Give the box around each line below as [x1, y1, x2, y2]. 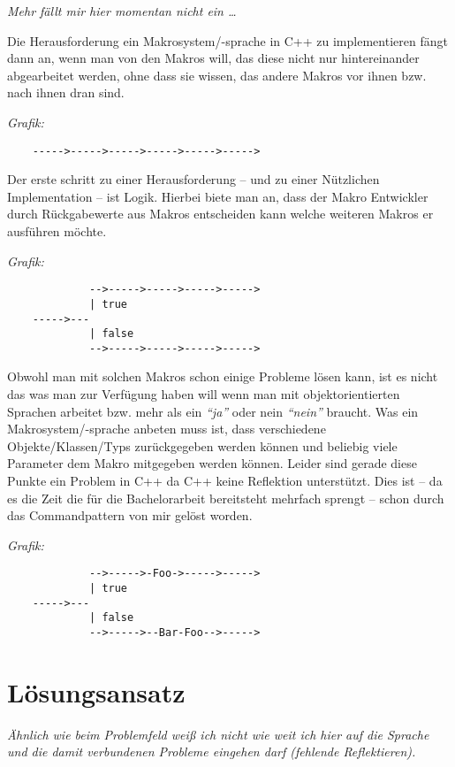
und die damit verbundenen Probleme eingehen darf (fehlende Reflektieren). [7, 742, 416, 761]
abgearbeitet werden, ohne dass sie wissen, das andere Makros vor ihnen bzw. [7, 65, 427, 84]
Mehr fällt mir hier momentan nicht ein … [7, 2, 237, 19]
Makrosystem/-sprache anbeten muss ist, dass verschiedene [7, 419, 326, 438]
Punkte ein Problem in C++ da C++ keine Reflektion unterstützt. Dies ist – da [7, 472, 443, 490]
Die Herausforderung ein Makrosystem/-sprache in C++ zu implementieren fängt [7, 31, 448, 50]
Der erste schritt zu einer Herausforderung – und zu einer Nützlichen [7, 170, 380, 188]
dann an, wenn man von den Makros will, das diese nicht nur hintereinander [7, 49, 420, 67]
